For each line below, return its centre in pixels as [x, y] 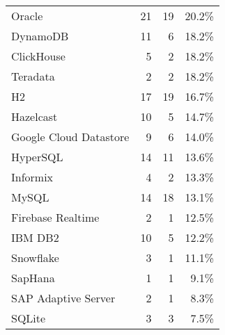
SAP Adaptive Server [63, 298]
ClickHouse [38, 56]
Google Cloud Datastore [70, 137]
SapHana [33, 278]
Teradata [33, 76]
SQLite [29, 318]
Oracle [27, 16]
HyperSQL [37, 157]
